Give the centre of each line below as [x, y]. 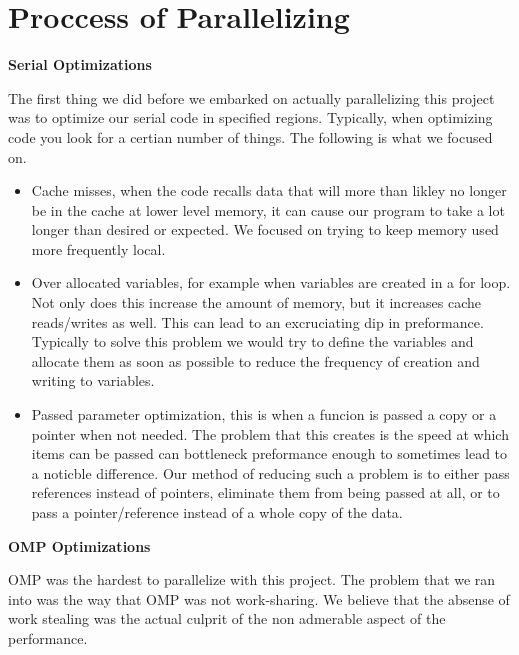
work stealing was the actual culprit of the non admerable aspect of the [227, 618]
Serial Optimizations [80, 64]
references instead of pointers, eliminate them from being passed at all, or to [265, 492]
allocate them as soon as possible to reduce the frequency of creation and [255, 360]
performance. [48, 637]
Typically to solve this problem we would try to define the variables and [252, 341]
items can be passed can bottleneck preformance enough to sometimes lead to [269, 453]
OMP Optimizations [79, 545]
